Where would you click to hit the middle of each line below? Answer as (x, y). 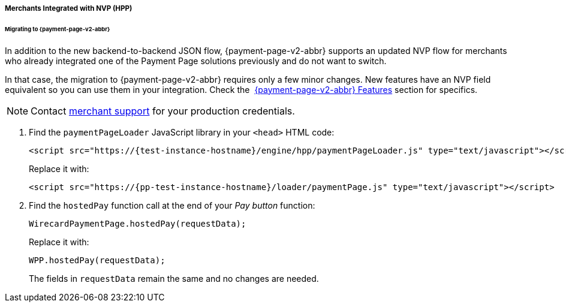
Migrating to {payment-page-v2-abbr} (58, 29)
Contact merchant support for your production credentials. (163, 111)
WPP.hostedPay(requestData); (97, 260)
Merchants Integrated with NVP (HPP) (69, 8)
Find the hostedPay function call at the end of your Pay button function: (172, 205)
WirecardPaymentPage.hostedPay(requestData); (138, 223)
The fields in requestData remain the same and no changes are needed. (174, 278)
